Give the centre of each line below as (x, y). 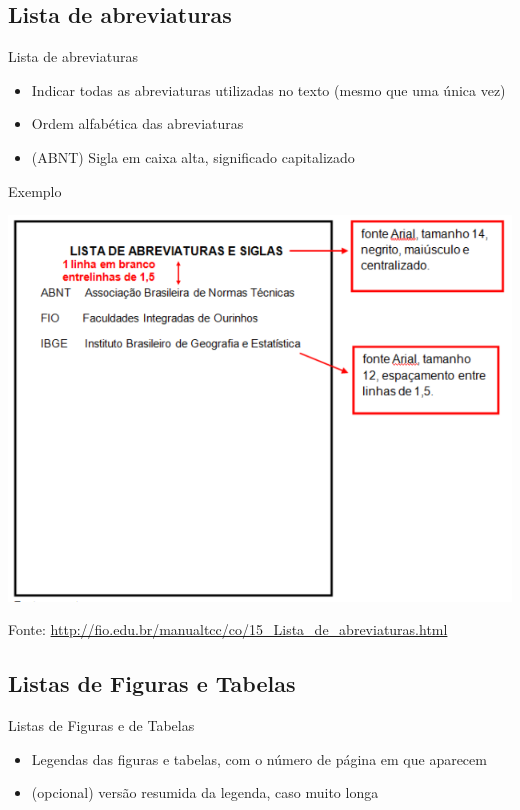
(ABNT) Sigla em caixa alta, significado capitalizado (193, 156)
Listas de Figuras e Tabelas (152, 683)
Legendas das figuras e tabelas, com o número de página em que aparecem (259, 758)
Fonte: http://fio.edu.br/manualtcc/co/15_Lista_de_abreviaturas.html (228, 629)
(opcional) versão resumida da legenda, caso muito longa (205, 792)
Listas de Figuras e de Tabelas (101, 724)
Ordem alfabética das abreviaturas (137, 123)
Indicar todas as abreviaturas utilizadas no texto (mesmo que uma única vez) (268, 89)
